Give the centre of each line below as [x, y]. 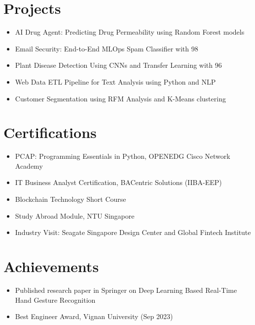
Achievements [51, 266]
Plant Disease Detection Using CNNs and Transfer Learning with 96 [118, 65]
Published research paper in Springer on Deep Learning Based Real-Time [126, 290]
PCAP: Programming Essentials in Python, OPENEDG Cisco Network [123, 156]
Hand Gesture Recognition [55, 300]
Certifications [50, 132]
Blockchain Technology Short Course [71, 199]
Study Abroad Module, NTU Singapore [75, 215]
